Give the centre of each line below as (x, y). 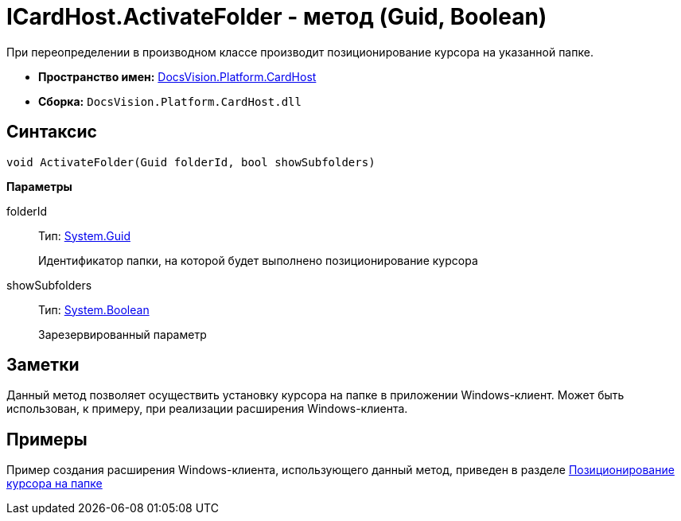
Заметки (43, 365)
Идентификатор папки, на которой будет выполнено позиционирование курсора (258, 260)
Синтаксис (52, 132)
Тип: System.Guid (84, 235)
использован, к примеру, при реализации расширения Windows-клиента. (207, 409)
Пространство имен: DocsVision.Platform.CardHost (177, 76)
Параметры (39, 186)
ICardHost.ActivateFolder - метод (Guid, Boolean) (277, 17)
